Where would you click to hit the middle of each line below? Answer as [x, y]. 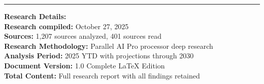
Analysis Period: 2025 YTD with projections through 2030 [99, 56]
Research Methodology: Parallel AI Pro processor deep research [109, 46]
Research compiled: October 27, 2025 [67, 26]
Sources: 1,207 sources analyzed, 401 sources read [83, 36]
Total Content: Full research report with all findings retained [102, 75]
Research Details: [35, 16]
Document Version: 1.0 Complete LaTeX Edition [85, 65]
